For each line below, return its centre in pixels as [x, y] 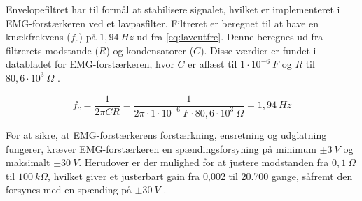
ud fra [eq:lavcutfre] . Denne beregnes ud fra [230, 37]
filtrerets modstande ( [52, 50]
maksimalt [28, 162]
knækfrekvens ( [38, 37]
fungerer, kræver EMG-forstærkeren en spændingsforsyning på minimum [161, 148]
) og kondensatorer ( [150, 50]
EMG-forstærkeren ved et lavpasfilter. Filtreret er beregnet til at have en [162, 23]
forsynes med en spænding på [69, 189]
